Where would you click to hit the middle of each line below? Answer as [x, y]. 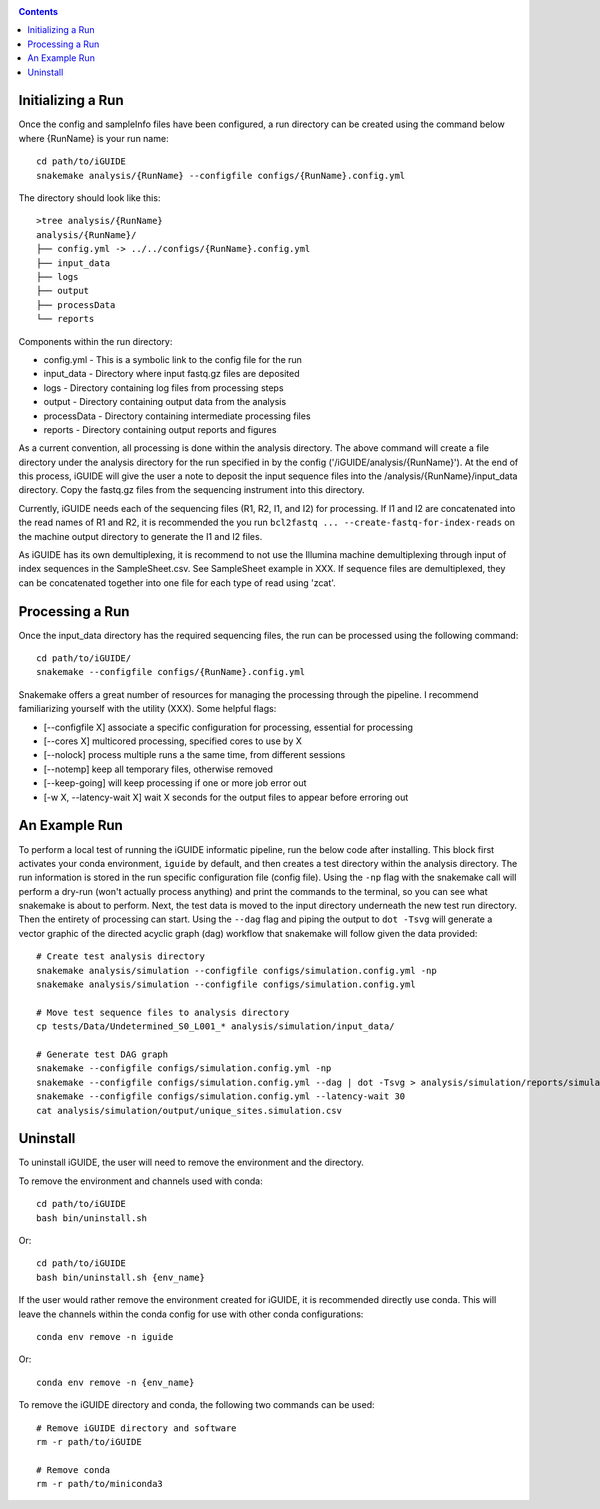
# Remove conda [73, 1469]
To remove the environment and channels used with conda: [141, 1181]
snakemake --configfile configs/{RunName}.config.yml [170, 672]
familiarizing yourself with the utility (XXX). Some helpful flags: [147, 709]
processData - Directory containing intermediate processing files [177, 416]
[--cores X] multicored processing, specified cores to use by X [172, 741]
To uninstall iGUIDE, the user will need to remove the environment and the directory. [191, 1162]
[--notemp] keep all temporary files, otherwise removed [158, 769]
